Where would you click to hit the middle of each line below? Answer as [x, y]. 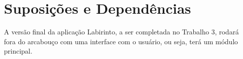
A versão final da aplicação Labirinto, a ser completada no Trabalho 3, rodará [121, 32]
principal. [18, 51]
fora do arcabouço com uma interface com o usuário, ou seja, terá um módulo [121, 41]
